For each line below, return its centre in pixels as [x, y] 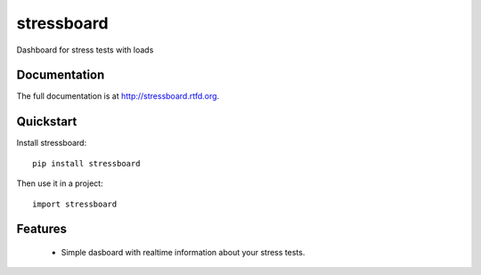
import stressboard [75, 204]
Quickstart [47, 121]
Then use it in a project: [60, 183]
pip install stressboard [86, 163]
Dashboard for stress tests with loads [85, 50]
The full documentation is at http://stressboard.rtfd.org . [118, 96]
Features [41, 229]
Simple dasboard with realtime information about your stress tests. [183, 252]
